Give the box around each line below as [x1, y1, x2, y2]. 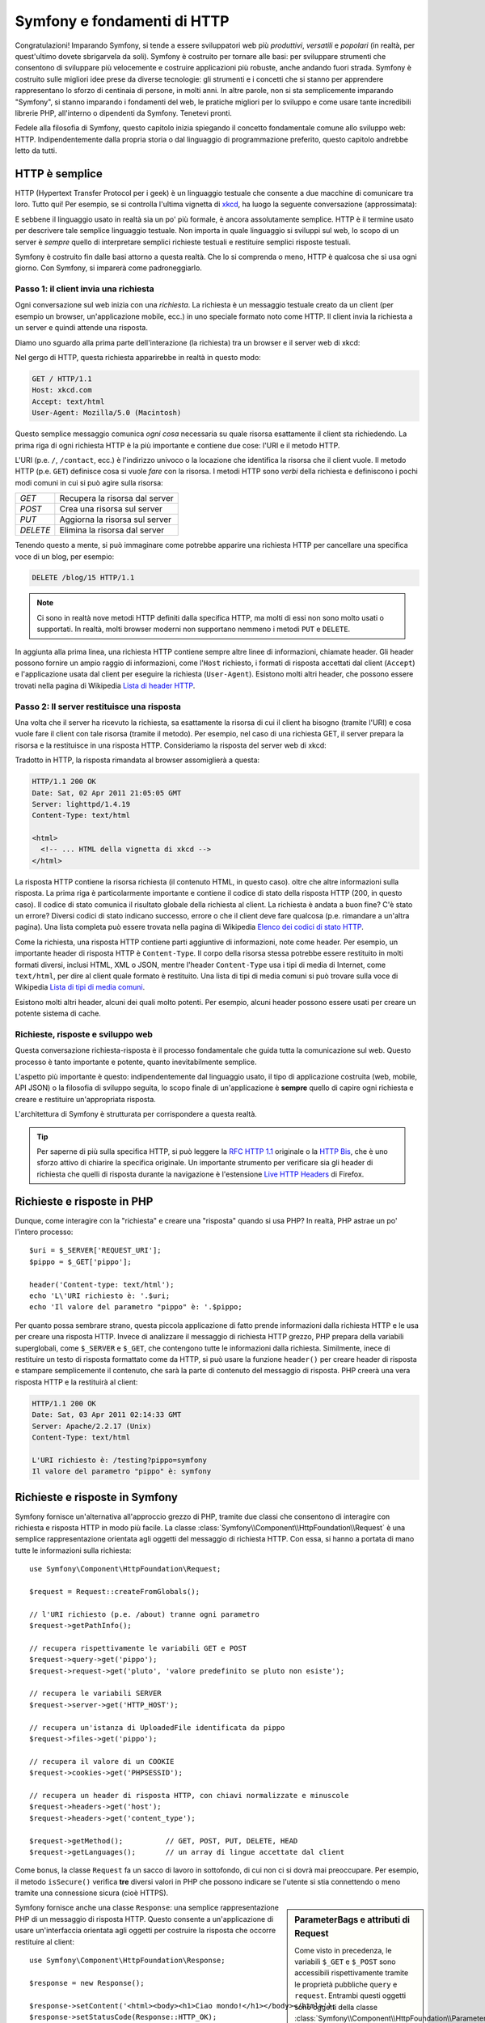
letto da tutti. [15, 146, 57, 155]
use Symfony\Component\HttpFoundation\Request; [29, 1564, 221, 1574]
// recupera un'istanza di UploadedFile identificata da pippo [29, 1723, 285, 1732]
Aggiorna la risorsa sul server [59, 514, 172, 525]
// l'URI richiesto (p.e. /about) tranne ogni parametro [29, 1609, 260, 1618]
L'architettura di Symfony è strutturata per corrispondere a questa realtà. [15, 1109, 258, 1119]
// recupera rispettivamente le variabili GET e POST [29, 1643, 247, 1652]
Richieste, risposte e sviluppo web [15, 1028, 153, 1040]
